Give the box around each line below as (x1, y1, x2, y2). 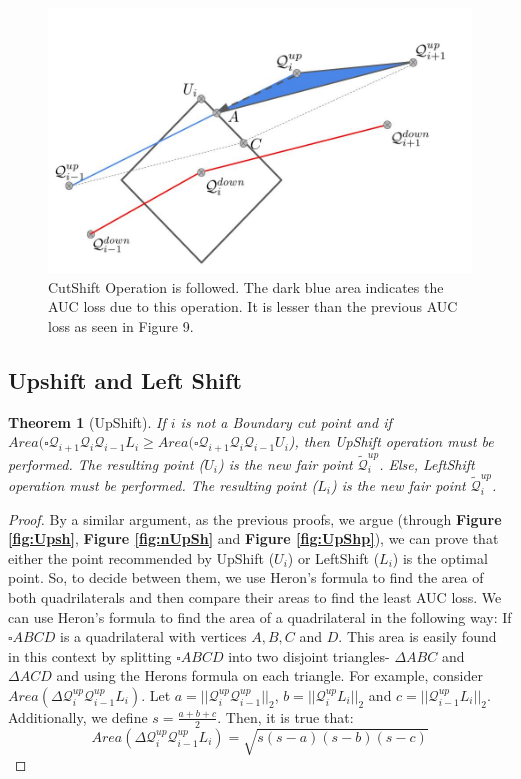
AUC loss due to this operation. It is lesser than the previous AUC (48, 296, 458, 317)
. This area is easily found (338, 626, 497, 647)
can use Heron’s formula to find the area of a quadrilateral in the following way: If (8, 606, 512, 627)
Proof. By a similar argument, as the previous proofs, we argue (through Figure (8, 508, 502, 529)
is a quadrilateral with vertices (60, 626, 247, 647)
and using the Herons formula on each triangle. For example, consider (56, 665, 483, 686)
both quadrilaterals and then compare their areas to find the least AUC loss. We (8, 586, 502, 607)
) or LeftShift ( (287, 547, 380, 568)
